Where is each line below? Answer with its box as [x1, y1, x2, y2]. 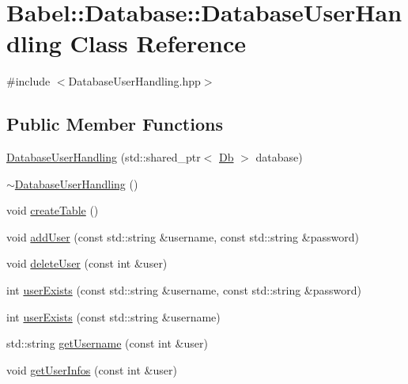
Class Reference [70, 27, 246, 59]
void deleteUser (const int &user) [6, 255, 168, 272]
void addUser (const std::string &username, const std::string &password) [6, 228, 359, 245]
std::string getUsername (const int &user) [6, 335, 208, 352]
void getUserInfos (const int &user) [6, 361, 177, 378]
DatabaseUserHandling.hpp [68, 73, 201, 89]
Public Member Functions [6, 112, 223, 136]
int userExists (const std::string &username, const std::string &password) [6, 282, 361, 298]
